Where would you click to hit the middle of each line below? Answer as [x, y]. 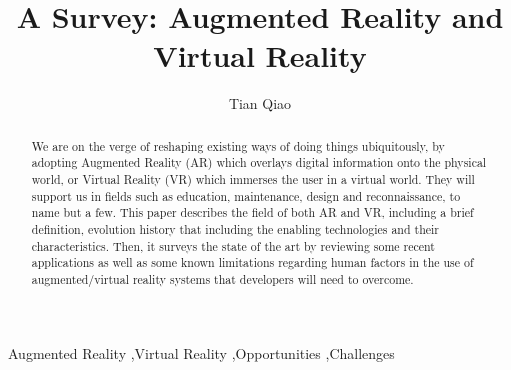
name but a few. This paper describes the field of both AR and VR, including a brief [252, 212]
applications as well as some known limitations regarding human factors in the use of [252, 262]
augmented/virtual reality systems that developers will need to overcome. [222, 278]
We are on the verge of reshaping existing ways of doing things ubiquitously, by [238, 145]
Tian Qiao [260, 103]
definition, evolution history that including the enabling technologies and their [235, 228]
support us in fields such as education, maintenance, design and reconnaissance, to [246, 195]
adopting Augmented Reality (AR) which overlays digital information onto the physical [259, 162]
